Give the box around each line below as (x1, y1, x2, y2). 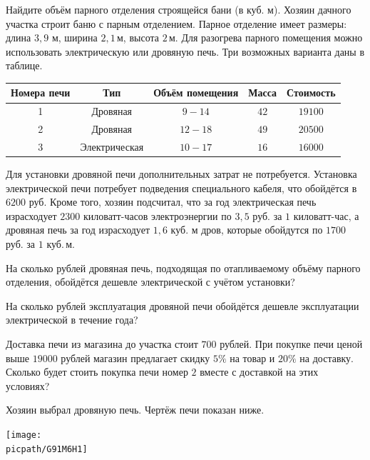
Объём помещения (153, 85, 239, 100)
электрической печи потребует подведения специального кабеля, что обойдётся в (6, 180, 357, 195)
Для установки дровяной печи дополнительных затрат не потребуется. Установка (6, 166, 357, 181)
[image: (6, 430, 42, 440)
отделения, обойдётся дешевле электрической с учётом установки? (6, 274, 295, 289)
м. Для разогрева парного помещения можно (168, 30, 363, 45)
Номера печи (11, 85, 71, 100)
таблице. (6, 58, 43, 73)
